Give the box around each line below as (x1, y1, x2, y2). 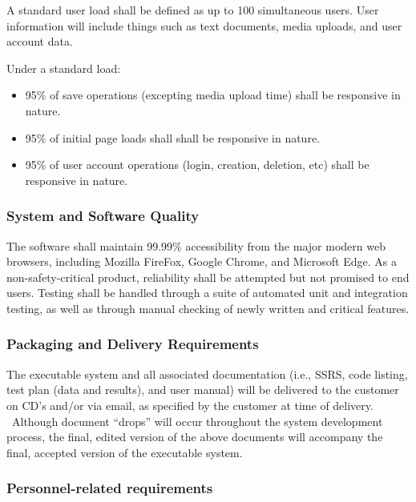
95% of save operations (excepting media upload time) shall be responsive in (25, 86, 401, 103)
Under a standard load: (6, 59, 121, 76)
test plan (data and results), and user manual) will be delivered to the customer (6, 381, 399, 398)
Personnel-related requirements (6, 478, 213, 498)
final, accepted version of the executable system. (6, 444, 243, 460)
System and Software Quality (6, 206, 200, 226)
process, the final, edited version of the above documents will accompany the (6, 428, 383, 445)
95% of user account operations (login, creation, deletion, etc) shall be (25, 156, 370, 173)
